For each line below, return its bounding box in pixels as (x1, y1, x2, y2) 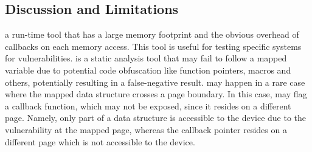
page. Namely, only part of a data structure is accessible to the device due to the (5, 111, 307, 124)
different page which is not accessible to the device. (5, 135, 195, 148)
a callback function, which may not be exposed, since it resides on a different (5, 99, 291, 112)
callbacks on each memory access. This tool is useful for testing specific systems (5, 40, 302, 52)
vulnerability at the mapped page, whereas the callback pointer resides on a (5, 123, 287, 136)
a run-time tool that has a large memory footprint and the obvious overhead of (5, 28, 299, 41)
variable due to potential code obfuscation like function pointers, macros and (5, 63, 291, 76)
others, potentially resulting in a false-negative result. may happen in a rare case (5, 75, 305, 88)
